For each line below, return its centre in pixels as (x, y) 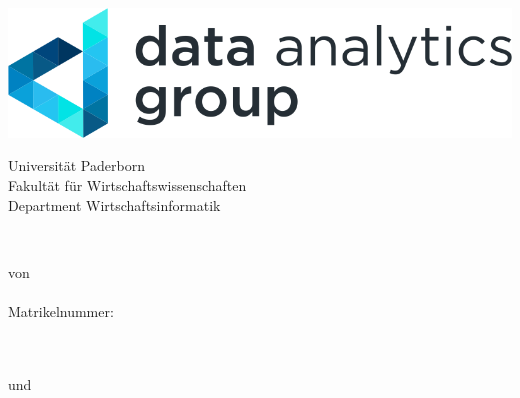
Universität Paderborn (76, 165)
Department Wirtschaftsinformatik (114, 204)
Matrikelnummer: (61, 310)
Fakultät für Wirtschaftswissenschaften (127, 184)
